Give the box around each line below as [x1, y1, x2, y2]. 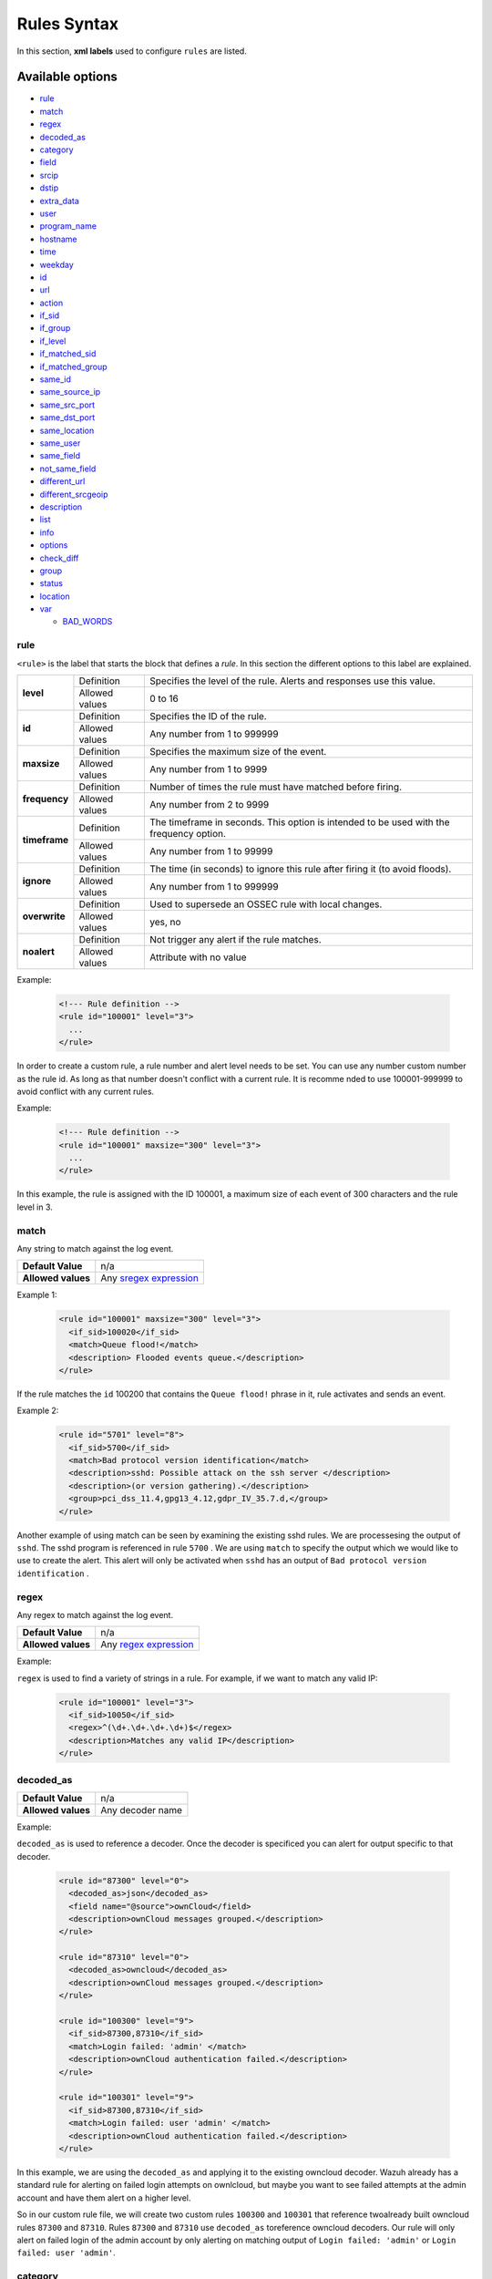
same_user [39, 438, 81, 449]
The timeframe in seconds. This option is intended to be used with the [149, 816, 450, 829]
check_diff [39, 552, 79, 563]
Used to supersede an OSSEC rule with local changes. [149, 898, 383, 911]
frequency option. [149, 828, 227, 840]
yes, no [149, 916, 181, 928]
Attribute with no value [149, 951, 247, 964]
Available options [16, 69, 118, 85]
